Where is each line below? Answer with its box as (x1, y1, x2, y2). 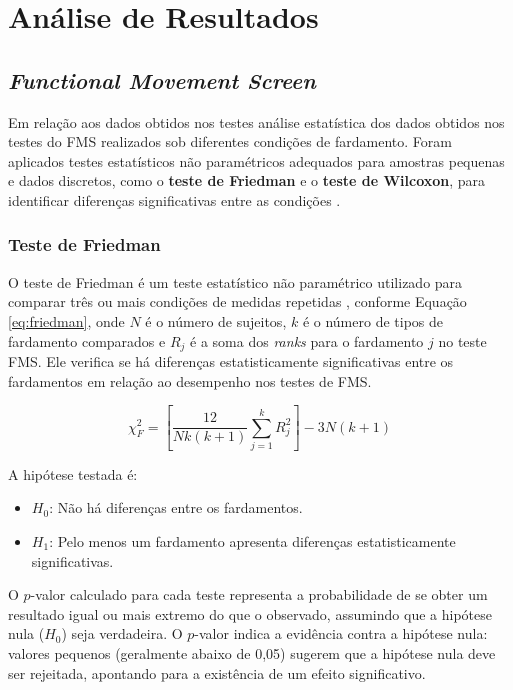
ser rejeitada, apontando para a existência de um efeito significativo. (8, 662, 426, 683)
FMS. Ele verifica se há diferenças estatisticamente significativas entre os (8, 351, 454, 371)
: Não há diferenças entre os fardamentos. (49, 497, 303, 518)
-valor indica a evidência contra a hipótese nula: (194, 623, 488, 644)
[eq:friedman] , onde (8, 310, 125, 331)
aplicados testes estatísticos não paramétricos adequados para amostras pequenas (8, 150, 505, 171)
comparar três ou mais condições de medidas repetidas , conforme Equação (8, 291, 467, 312)
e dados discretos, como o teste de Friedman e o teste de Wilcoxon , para (8, 170, 486, 191)
